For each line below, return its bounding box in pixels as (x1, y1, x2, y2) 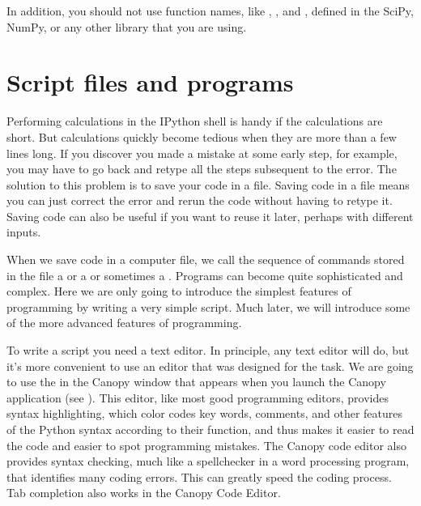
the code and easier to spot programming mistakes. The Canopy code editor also (6, 436, 407, 453)
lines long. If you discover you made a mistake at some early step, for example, (6, 144, 398, 161)
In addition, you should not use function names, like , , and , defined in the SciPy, (6, 2, 414, 19)
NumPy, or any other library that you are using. (6, 18, 247, 35)
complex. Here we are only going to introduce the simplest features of (6, 283, 351, 300)
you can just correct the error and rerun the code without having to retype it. (6, 192, 393, 209)
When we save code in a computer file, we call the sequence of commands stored (6, 251, 405, 268)
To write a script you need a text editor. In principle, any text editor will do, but (6, 342, 410, 359)
